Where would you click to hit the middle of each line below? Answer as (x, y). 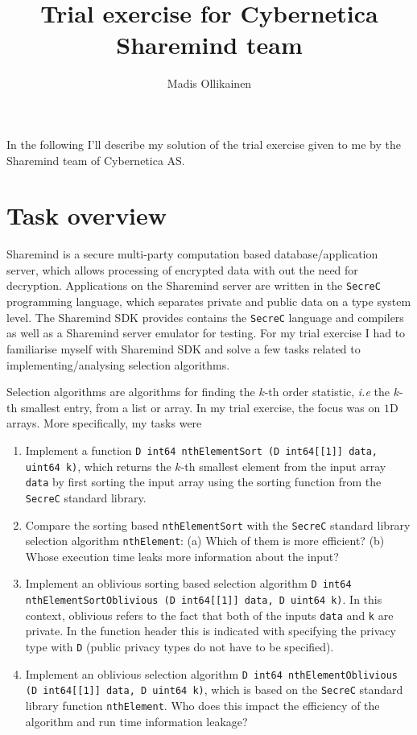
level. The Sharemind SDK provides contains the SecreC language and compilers (205, 317)
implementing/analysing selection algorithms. (118, 364)
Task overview (87, 215)
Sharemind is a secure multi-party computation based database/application (192, 254)
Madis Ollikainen (209, 83)
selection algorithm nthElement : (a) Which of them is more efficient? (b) (205, 541)
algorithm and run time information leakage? (136, 721)
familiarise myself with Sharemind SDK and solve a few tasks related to (184, 348)
